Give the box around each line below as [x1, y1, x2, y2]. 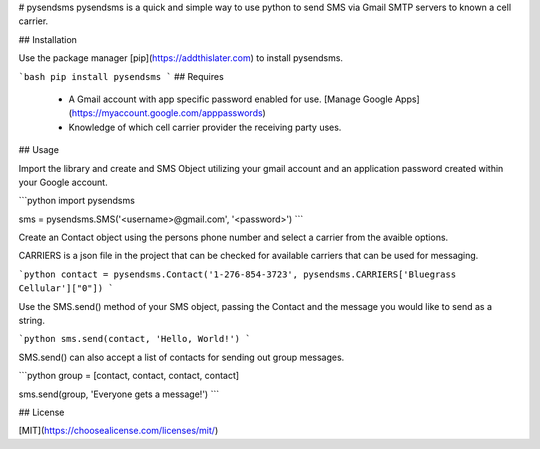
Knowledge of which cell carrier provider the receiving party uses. [68, 121, 342, 133]
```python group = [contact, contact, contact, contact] [18, 370, 240, 382]
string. [18, 315, 45, 327]
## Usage [18, 144, 60, 156]
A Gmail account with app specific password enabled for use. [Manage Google [68, 93, 394, 105]
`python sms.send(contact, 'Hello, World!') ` [18, 333, 251, 345]
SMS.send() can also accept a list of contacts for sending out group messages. [18, 351, 345, 363]
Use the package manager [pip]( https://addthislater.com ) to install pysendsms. [18, 52, 344, 64]
